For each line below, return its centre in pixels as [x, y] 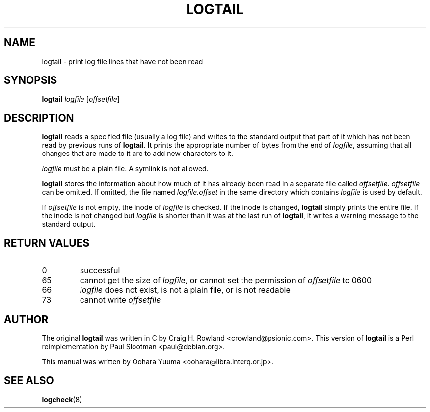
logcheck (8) [62, 399]
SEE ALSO [29, 381]
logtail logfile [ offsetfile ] [81, 99]
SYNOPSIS [31, 80]
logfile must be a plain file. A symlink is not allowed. [125, 169]
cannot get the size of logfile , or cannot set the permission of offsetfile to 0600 [226, 280]
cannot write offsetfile [120, 300]
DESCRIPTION [39, 118]
